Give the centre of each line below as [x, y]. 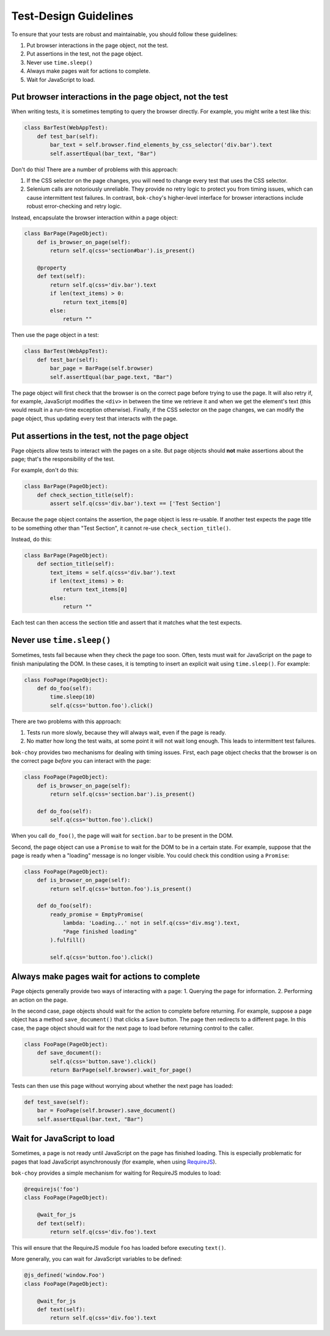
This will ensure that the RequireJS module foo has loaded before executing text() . [119, 1247]
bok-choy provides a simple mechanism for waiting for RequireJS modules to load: [116, 1173]
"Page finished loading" [100, 931]
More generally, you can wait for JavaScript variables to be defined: [97, 1259]
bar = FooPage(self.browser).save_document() [106, 1110]
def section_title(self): [76, 564]
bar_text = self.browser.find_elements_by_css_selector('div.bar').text [161, 145]
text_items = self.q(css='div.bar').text [113, 572]
